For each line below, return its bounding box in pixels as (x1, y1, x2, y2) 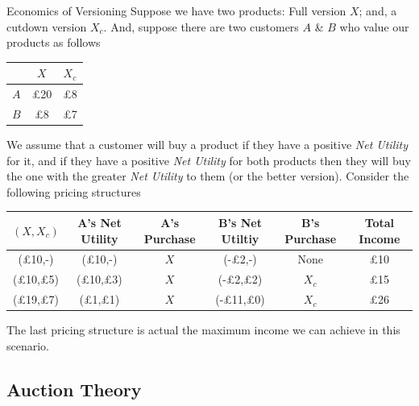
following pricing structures (6, 183, 141, 200)
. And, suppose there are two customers (103, 18, 299, 35)
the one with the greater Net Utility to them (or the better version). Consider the (6, 168, 409, 184)
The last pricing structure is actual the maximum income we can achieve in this (6, 321, 400, 338)
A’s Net (77, 213, 122, 230)
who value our (339, 18, 409, 35)
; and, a (359, 2, 397, 19)
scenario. (6, 337, 50, 354)
